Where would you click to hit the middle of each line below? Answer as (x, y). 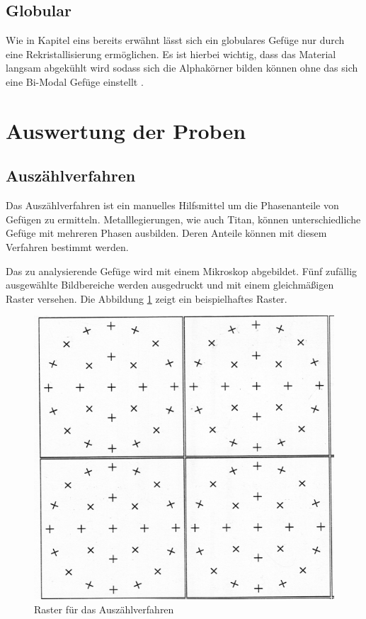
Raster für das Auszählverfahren (104, 609)
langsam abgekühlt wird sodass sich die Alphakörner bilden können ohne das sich (182, 68)
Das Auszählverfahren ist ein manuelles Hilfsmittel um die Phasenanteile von (172, 205)
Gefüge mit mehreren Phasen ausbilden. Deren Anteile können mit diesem (166, 233)
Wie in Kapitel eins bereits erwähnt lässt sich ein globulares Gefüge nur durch (175, 40)
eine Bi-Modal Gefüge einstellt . (75, 81)
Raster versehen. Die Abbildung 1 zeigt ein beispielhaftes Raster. (147, 298)
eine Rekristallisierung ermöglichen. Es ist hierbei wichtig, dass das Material (171, 54)
